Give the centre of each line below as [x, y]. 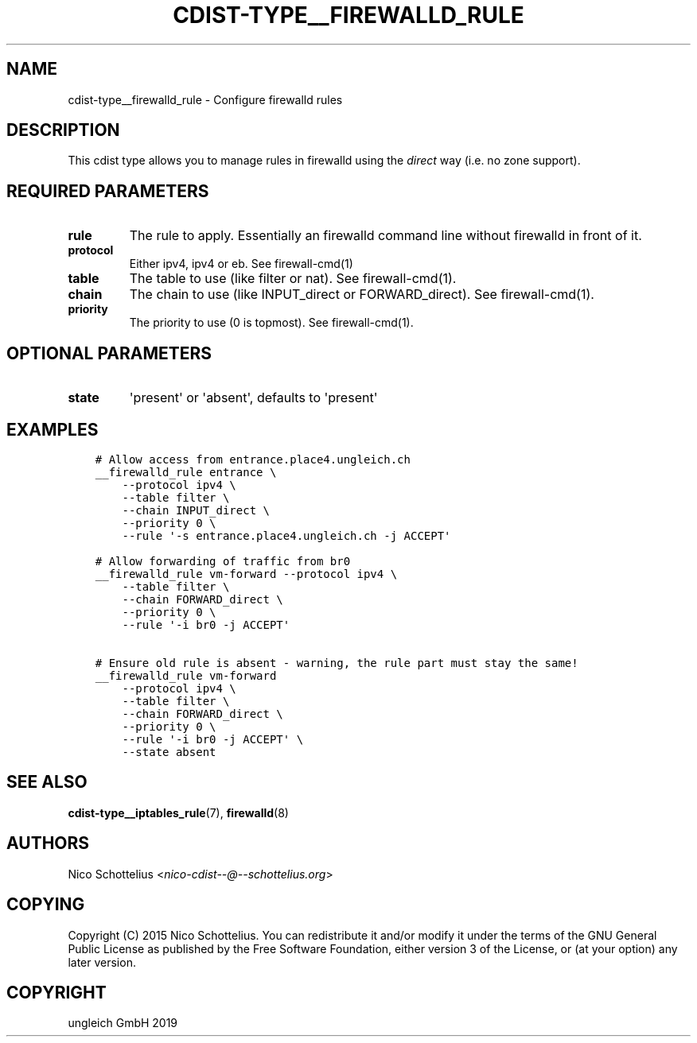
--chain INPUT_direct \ [196, 510]
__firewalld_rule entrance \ [186, 472]
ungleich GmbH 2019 [123, 1023]
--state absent [169, 752]
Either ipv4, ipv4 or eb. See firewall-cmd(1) [241, 264]
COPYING [46, 905]
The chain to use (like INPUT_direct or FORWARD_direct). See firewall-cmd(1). [362, 295]
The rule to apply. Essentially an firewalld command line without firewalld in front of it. [385, 236]
